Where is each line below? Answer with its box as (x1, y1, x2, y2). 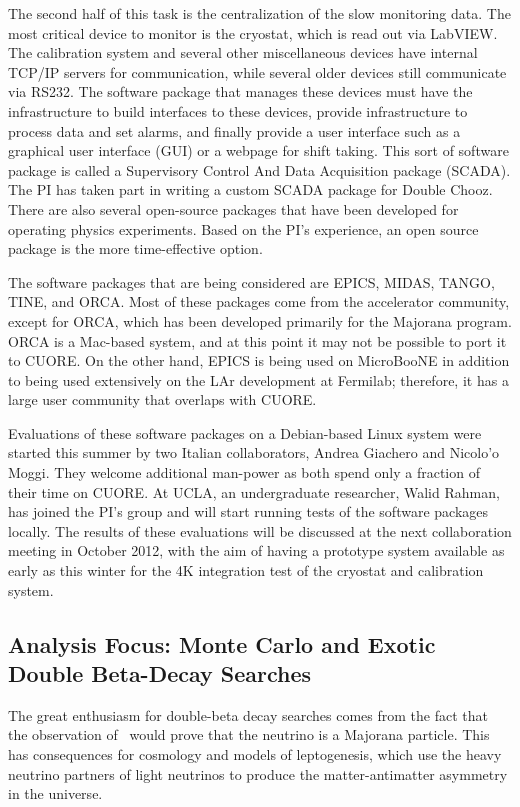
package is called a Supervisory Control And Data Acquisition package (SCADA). (8, 159, 511, 180)
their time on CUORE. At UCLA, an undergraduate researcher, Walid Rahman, (8, 481, 500, 502)
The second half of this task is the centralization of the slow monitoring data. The (8, 3, 511, 23)
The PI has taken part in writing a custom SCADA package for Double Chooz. (8, 179, 493, 200)
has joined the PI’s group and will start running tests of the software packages (8, 501, 489, 522)
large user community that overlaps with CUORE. (8, 389, 317, 410)
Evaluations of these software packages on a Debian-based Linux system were (8, 422, 482, 443)
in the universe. (8, 783, 103, 804)
